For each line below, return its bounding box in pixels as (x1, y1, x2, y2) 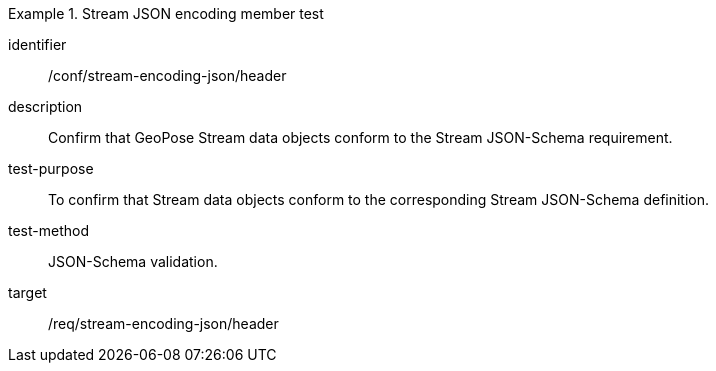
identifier (8, 36, 67, 53)
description (8, 98, 83, 115)
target (8, 284, 47, 301)
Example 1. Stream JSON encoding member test (8, 5, 324, 22)
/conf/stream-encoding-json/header (48, 67, 287, 84)
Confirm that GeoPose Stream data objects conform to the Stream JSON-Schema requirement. (48, 129, 673, 146)
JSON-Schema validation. (48, 253, 218, 270)
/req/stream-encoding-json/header (48, 315, 279, 332)
